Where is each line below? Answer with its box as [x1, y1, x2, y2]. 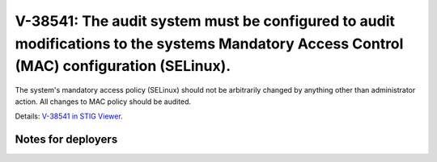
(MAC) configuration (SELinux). [15, 57, 231, 76]
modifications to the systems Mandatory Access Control [15, 35, 404, 52]
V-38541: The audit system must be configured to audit [15, 12, 396, 30]
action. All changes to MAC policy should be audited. [15, 97, 192, 106]
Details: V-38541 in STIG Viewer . [15, 111, 123, 121]
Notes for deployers [15, 132, 118, 146]
